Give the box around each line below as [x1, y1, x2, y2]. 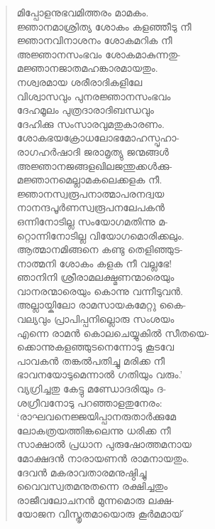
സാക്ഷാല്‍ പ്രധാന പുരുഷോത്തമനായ [16, 437, 192, 451]
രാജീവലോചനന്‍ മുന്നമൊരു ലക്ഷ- [16, 492, 175, 507]
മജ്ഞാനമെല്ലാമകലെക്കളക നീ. [16, 172, 162, 187]
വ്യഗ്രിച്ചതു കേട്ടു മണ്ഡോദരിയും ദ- [16, 381, 167, 396]
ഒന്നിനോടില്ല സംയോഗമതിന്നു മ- [16, 213, 168, 228]
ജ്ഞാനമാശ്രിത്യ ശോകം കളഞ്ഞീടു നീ [16, 18, 192, 33]
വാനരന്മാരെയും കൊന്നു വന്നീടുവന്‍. [16, 283, 183, 298]
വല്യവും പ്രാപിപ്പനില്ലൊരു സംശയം [16, 311, 175, 326]
